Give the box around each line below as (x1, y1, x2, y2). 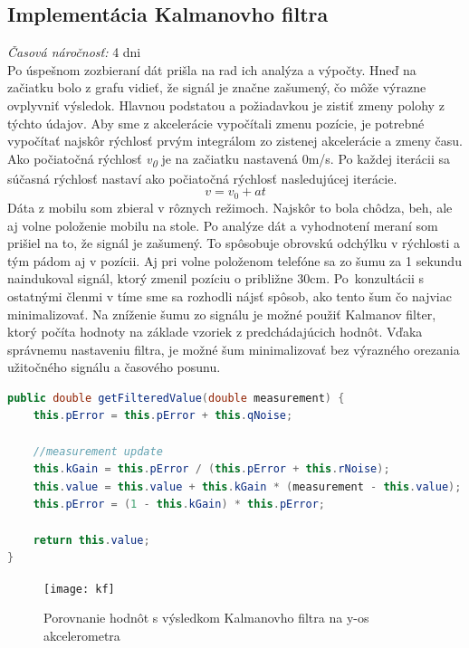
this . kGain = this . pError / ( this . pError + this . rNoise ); (33, 462, 390, 476)
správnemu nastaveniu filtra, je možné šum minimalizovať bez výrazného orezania (7, 339, 460, 358)
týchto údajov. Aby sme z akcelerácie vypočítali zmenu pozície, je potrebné (7, 113, 425, 132)
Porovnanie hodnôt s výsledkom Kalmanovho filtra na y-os (43, 608, 369, 627)
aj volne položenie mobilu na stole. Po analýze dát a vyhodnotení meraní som (7, 215, 438, 234)
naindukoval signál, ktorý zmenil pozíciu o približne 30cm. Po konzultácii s (7, 269, 425, 288)
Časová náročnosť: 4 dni (7, 43, 141, 62)
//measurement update (33, 444, 163, 458)
